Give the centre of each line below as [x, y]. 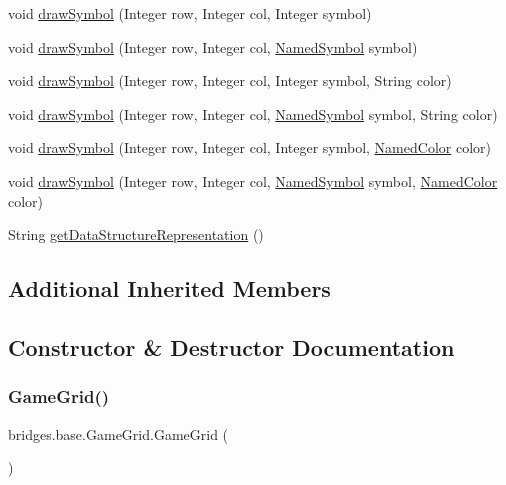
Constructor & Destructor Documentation [231, 346]
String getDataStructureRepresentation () [136, 234]
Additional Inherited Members [169, 288]
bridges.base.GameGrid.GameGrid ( [118, 433]
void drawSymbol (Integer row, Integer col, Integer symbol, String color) [230, 80]
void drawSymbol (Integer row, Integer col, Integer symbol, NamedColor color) [249, 147]
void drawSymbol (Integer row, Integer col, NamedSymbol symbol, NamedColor [253, 180]
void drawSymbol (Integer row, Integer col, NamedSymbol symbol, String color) [253, 113]
